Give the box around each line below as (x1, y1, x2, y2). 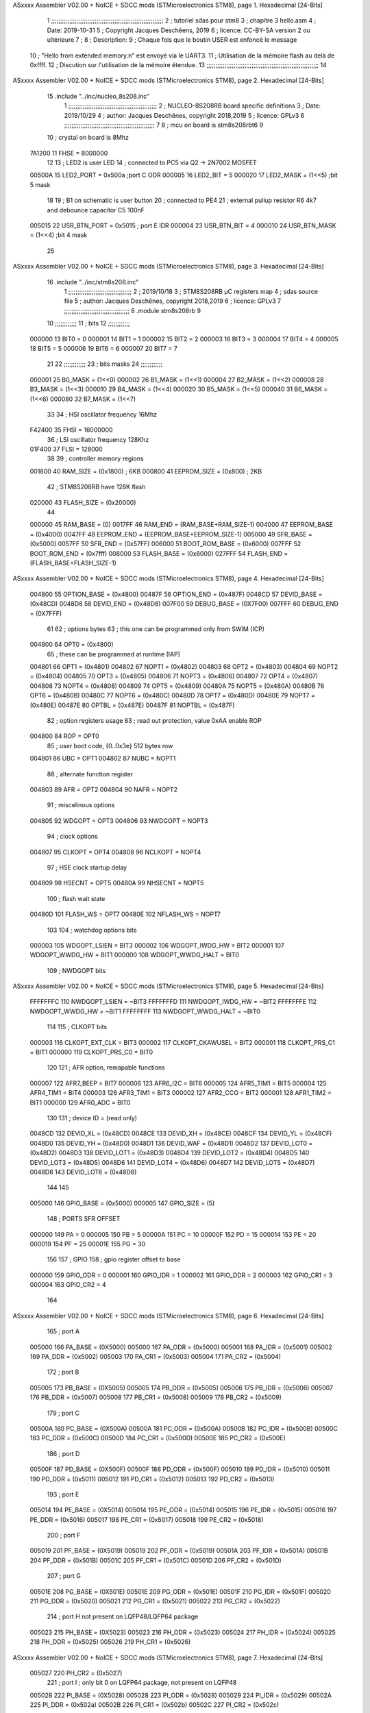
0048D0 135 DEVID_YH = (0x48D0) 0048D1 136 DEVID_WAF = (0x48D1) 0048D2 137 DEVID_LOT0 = (29, 1139, 313, 1147)
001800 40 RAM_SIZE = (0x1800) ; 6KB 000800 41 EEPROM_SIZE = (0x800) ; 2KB (29, 467, 262, 476)
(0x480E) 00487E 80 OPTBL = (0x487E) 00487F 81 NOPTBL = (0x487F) (29, 701, 236, 709)
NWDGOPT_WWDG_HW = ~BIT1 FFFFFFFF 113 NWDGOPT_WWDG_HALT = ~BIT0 (29, 1007, 260, 1015)
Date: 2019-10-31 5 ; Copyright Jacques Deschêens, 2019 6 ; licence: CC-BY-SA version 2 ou (47, 26, 311, 34)
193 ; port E (47, 1490, 79, 1499)
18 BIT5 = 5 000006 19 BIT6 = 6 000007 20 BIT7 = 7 (29, 344, 177, 352)
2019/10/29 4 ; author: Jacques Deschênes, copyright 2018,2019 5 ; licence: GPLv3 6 (64, 111, 305, 119)
